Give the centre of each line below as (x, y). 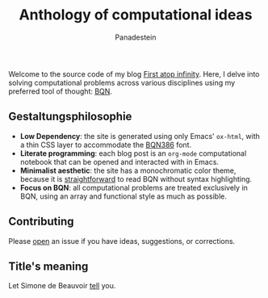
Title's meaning (48, 266)
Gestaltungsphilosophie (70, 117)
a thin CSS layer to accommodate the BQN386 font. (106, 145)
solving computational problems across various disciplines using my (122, 82)
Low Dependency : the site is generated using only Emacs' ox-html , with (140, 136)
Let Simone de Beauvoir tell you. (62, 286)
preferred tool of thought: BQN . (61, 91)
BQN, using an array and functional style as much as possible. (124, 196)
